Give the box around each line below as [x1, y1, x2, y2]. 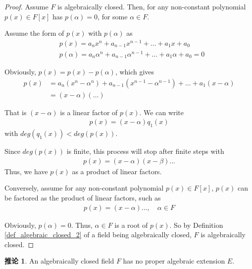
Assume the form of [4, 28, 64, 38]
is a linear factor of [60, 107, 118, 117]
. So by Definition [169, 219, 223, 230]
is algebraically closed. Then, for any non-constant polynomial [57, 1, 246, 11]
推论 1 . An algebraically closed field [4, 256, 114, 266]
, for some [98, 11, 128, 21]
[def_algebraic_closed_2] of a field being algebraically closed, [4, 229, 192, 240]
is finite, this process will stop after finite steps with [66, 146, 224, 156]
